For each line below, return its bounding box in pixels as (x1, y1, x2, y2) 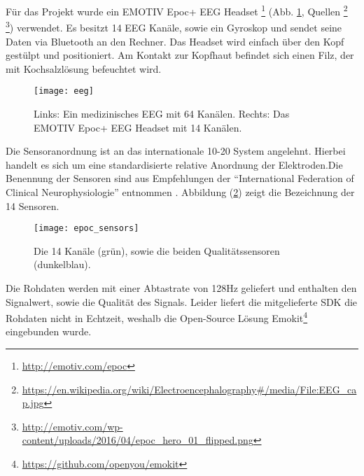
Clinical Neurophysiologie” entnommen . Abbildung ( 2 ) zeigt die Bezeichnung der (6, 184, 355, 199)
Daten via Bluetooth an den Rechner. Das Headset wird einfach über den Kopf (6, 34, 344, 48)
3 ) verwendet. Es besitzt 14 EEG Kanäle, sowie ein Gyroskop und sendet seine (6, 18, 342, 34)
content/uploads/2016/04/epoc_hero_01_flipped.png (22, 433, 253, 447)
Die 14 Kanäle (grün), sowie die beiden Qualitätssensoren (34, 243, 280, 258)
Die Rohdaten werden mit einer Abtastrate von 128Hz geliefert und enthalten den (6, 280, 357, 295)
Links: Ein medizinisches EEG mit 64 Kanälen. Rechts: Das (34, 106, 290, 120)
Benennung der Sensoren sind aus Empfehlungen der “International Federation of (6, 171, 354, 185)
